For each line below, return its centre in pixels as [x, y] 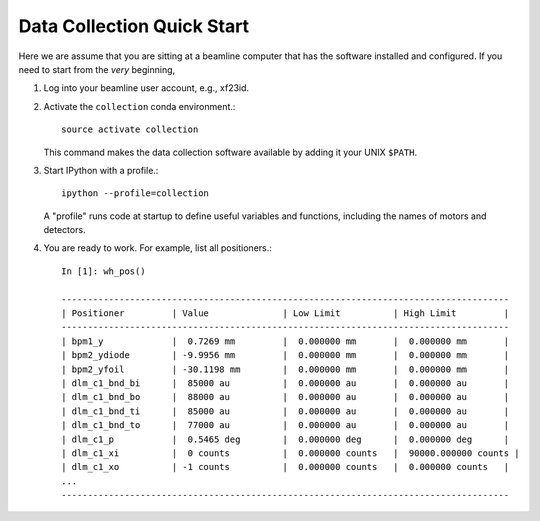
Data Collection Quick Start [134, 26]
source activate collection [130, 129]
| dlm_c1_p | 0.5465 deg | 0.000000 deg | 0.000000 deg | [285, 439]
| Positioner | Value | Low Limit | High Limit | [285, 313]
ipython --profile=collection [135, 193]
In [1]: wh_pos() [103, 271]
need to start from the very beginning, [97, 69]
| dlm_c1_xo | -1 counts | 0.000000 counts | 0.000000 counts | [285, 467]
